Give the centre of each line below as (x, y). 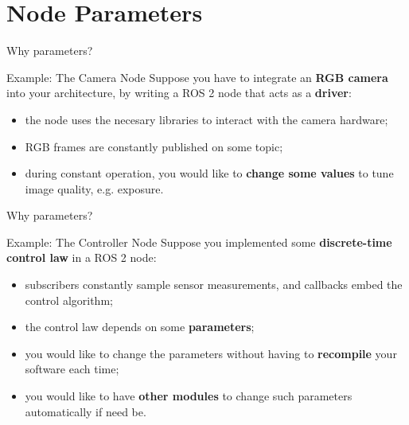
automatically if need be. (86, 411)
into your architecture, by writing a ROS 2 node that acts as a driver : (179, 93)
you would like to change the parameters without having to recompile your (211, 353)
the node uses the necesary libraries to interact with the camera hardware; (206, 119)
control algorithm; (69, 300)
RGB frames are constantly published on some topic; (154, 146)
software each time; (72, 369)
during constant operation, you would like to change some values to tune (209, 173)
